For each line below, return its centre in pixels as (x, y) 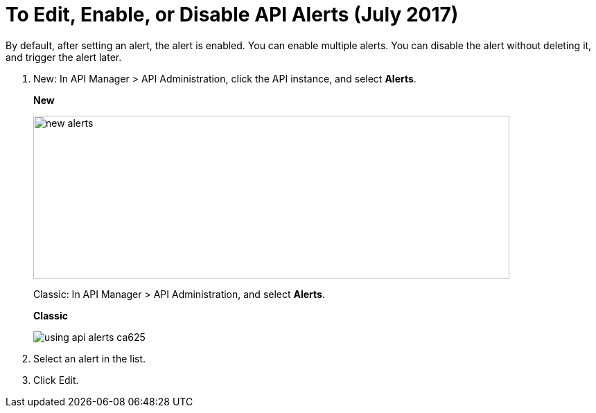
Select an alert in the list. (90, 358)
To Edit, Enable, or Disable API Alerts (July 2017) (232, 15)
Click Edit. (56, 380)
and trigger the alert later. (64, 57)
